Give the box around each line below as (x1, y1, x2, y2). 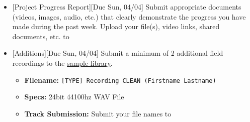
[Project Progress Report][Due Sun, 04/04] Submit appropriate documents (12, 2, 241, 12)
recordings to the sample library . (12, 57, 113, 68)
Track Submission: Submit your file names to (24, 108, 172, 118)
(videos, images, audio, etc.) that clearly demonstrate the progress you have (12, 11, 246, 22)
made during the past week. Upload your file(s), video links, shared (12, 21, 220, 32)
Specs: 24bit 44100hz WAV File (24, 91, 124, 102)
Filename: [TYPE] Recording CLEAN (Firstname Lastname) (24, 74, 216, 85)
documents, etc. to (12, 31, 69, 41)
